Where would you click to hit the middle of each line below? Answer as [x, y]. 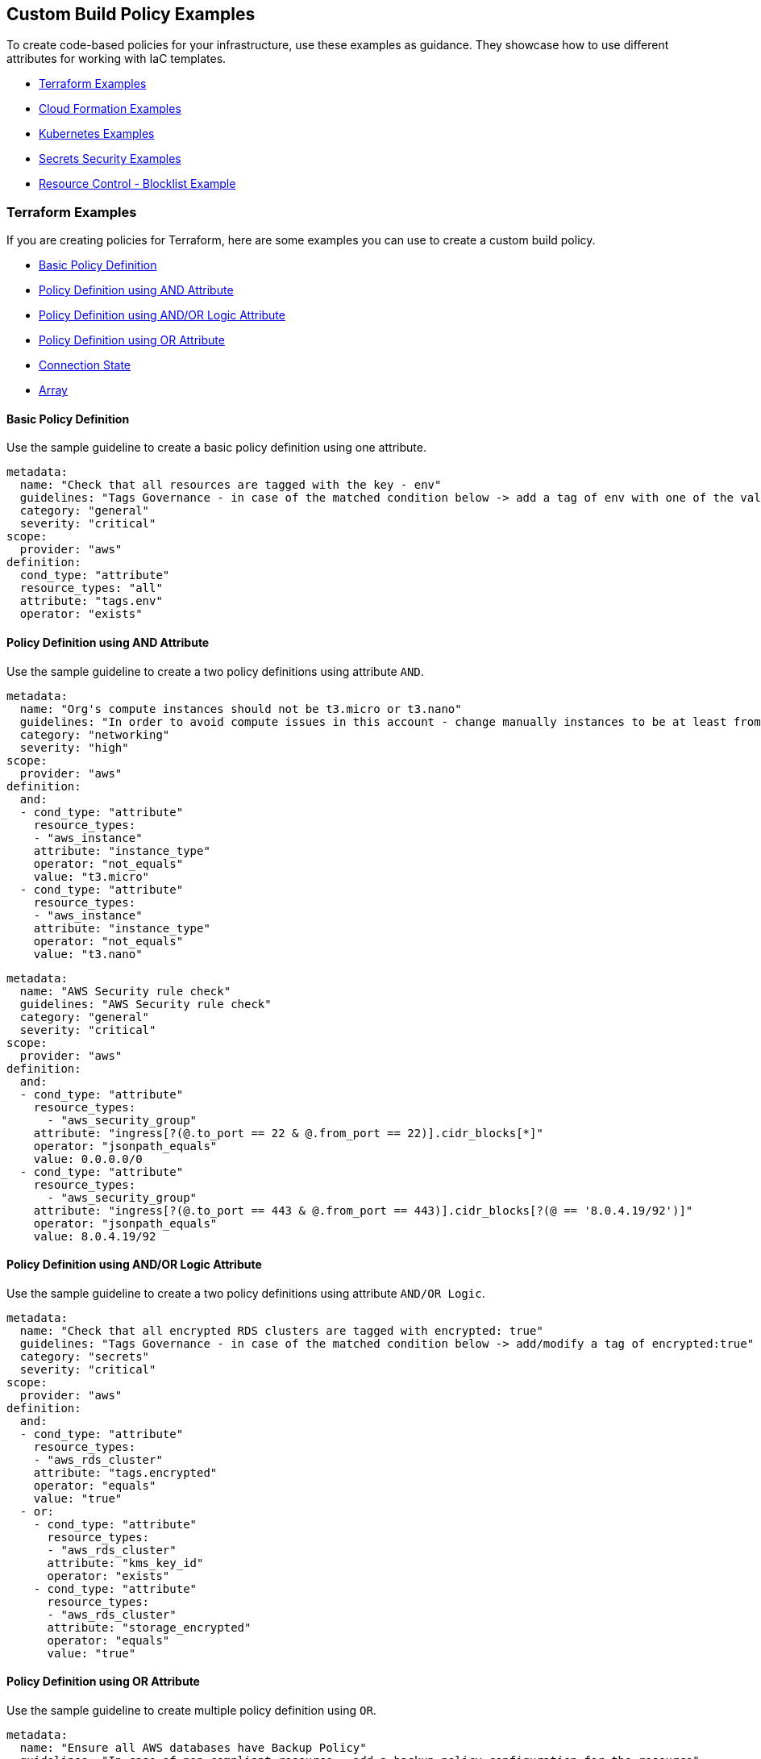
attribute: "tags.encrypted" [125, 1472]
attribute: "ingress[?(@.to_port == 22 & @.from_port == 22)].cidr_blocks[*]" [288, 1133]
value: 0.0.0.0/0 [88, 1159]
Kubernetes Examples [97, 134]
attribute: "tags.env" [91, 601]
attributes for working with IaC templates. [116, 59]
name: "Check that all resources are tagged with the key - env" [231, 485]
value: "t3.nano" [88, 954]
